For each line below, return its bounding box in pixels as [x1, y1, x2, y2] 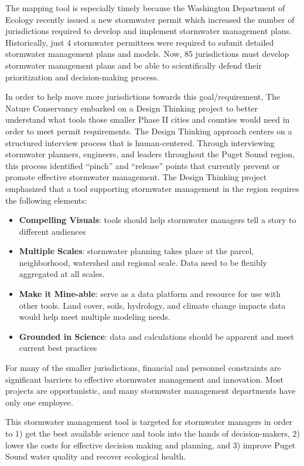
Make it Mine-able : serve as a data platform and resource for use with [19, 288, 281, 300]
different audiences [19, 225, 86, 237]
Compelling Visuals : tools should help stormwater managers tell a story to [19, 214, 296, 226]
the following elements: [5, 194, 87, 206]
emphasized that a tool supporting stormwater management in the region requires [5, 182, 299, 194]
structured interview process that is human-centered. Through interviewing [5, 136, 275, 148]
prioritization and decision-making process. [5, 70, 159, 83]
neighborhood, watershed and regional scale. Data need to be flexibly [19, 256, 268, 268]
